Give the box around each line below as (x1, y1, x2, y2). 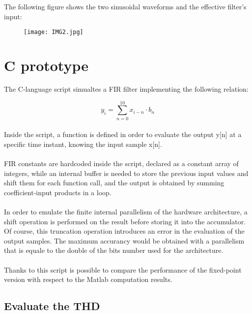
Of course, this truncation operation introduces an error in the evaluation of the (4, 226, 245, 236)
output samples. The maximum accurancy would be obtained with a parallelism (4, 235, 245, 245)
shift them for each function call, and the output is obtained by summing (4, 177, 224, 188)
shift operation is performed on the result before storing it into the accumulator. (4, 216, 246, 226)
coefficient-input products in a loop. (4, 187, 112, 197)
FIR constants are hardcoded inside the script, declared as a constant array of (4, 158, 239, 169)
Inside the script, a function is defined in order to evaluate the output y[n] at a (4, 129, 242, 140)
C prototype (4, 55, 89, 75)
